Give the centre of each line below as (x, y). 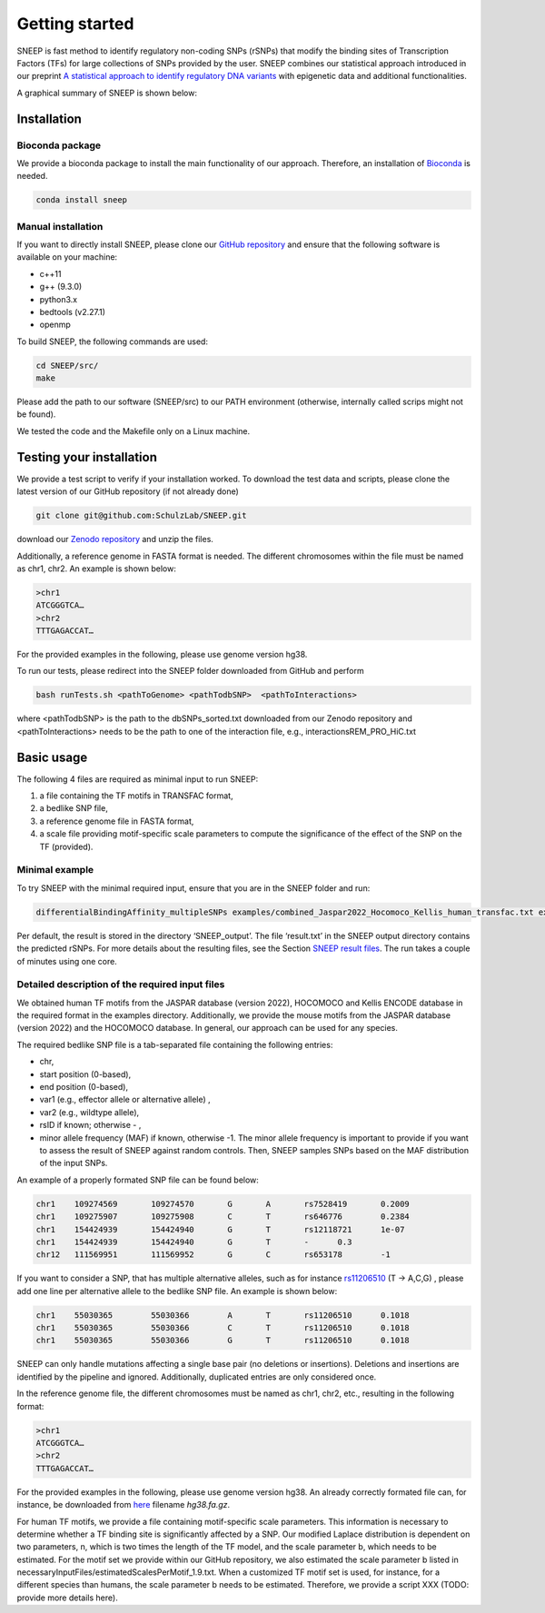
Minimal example (55, 870)
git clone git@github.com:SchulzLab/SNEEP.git (141, 516)
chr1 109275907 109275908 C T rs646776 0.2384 (223, 1217)
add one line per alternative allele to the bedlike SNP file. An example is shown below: (177, 1291)
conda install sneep (81, 200)
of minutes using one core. (67, 961)
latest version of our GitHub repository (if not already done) (128, 491)
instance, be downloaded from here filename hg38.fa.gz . (124, 1505)
